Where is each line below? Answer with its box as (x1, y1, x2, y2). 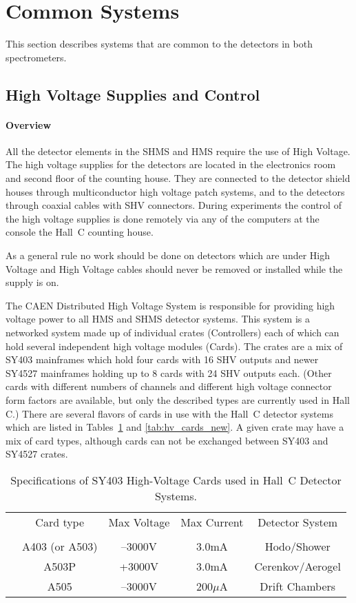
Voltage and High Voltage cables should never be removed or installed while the (6, 261, 343, 276)
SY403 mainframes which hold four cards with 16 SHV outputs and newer (6, 352, 319, 367)
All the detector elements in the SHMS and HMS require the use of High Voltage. (6, 143, 350, 158)
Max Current (180, 513, 244, 530)
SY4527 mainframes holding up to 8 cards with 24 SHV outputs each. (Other (6, 365, 332, 380)
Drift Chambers (260, 578, 336, 594)
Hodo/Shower (264, 538, 331, 554)
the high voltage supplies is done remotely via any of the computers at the (6, 211, 320, 225)
